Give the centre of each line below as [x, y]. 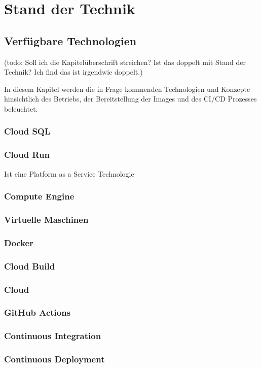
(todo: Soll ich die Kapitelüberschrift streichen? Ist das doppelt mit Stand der [125, 62]
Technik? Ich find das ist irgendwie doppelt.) [73, 72]
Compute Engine [39, 196]
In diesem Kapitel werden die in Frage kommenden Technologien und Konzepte [127, 89]
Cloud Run [27, 155]
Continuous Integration [53, 336]
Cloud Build [30, 266]
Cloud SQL [27, 131]
